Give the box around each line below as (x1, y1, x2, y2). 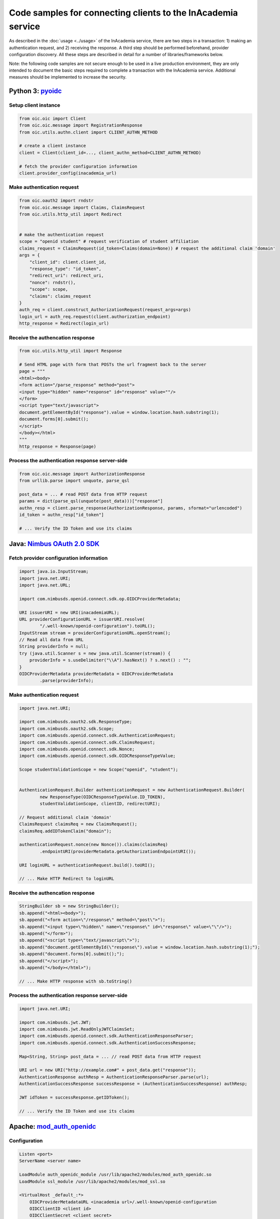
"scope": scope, (29, 287, 68, 292)
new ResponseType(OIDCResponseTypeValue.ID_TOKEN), (39, 794, 166, 800)
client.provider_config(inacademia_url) (19, 170, 117, 176)
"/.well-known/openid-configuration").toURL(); (39, 623, 156, 629)
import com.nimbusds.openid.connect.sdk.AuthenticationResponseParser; (19, 1033, 194, 1039)
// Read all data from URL (19, 637, 84, 643)
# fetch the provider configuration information (19, 163, 138, 169)
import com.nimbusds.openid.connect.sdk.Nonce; (19, 746, 135, 752)
